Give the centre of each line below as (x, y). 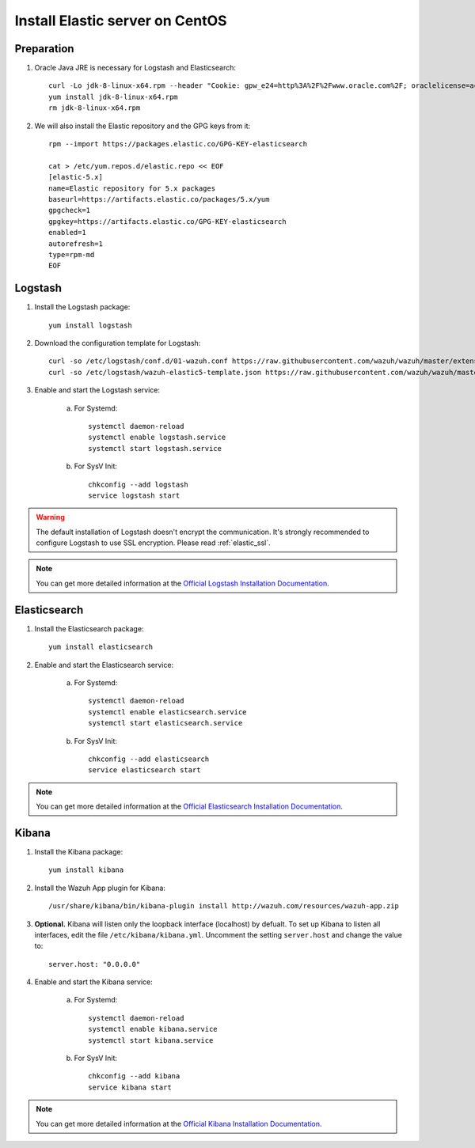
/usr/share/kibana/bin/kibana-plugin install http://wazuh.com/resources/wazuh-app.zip (224, 906)
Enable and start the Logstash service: (97, 390)
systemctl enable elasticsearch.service (167, 712)
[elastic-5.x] (76, 177)
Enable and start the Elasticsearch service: (104, 665)
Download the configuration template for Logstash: (118, 343)
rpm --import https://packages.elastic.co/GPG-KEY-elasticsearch (178, 144)
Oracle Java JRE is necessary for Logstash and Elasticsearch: (135, 68)
